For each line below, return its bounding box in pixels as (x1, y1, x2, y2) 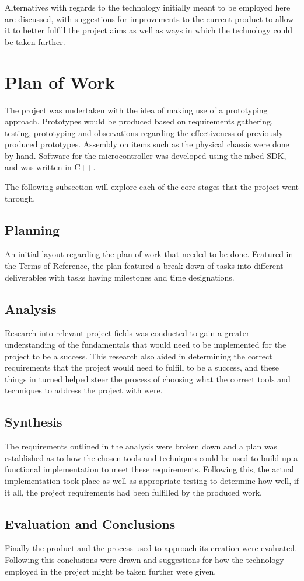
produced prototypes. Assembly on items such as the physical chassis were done (5, 138, 289, 150)
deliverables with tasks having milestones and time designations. (5, 271, 235, 283)
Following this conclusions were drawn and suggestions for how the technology (5, 553, 284, 565)
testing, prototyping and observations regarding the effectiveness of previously (5, 126, 284, 139)
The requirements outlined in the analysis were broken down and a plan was (5, 440, 278, 452)
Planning (5, 220, 60, 238)
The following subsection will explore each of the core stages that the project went (5, 181, 299, 193)
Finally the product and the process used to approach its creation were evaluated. (5, 542, 298, 554)
